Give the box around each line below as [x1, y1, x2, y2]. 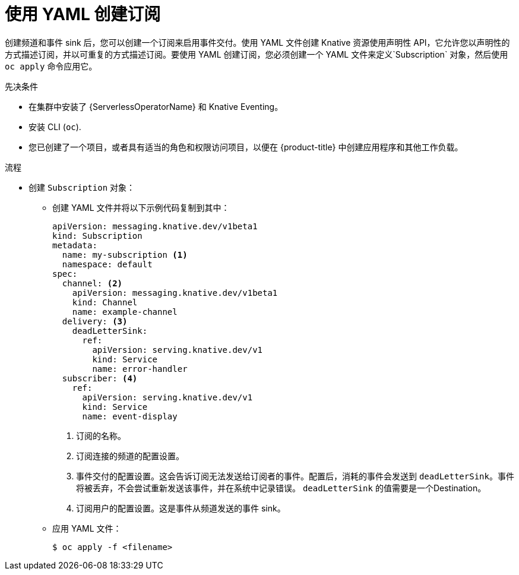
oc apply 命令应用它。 [5, 61, 97, 71]
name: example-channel [72, 307, 178, 317]
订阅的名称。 [76, 430, 126, 441]
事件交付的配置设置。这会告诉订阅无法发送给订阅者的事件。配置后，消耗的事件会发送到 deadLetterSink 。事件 [76, 470, 514, 481]
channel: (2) [62, 278, 123, 288]
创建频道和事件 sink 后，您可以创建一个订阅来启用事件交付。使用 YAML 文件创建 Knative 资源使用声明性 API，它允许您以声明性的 [5, 37, 510, 48]
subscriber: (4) [62, 373, 138, 383]
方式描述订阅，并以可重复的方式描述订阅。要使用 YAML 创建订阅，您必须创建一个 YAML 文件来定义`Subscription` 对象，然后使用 [5, 49, 508, 59]
